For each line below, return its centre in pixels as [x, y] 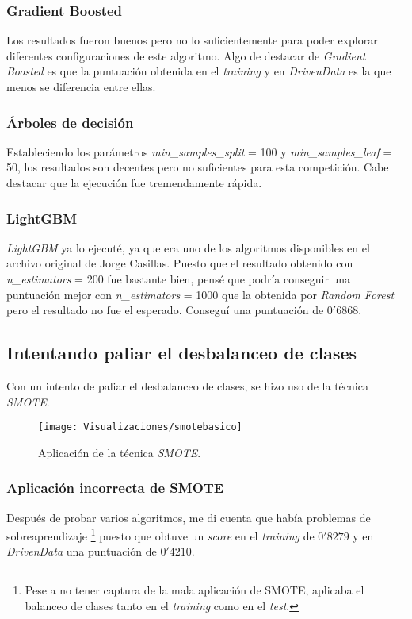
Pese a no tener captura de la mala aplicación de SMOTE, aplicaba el [195, 590]
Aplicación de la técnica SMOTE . [120, 452]
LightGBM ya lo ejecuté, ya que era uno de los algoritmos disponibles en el [188, 247]
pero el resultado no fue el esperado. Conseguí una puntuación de [165, 310]
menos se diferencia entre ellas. [81, 87]
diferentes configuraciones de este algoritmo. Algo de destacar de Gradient [186, 55]
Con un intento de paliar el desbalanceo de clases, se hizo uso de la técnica [187, 385]
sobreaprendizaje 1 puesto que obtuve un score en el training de [160, 534]
